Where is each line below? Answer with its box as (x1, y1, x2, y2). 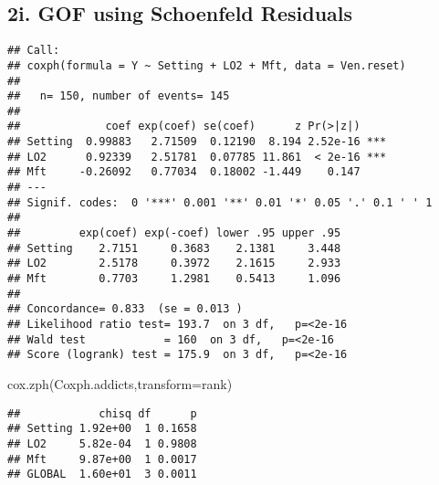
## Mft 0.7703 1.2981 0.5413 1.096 (7, 272, 341, 286)
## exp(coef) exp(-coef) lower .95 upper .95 (7, 227, 341, 240)
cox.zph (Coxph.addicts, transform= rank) (7, 374, 233, 393)
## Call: (7, 44, 60, 58)
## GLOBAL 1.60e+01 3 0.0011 (7, 468, 197, 481)
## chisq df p (7, 406, 197, 420)
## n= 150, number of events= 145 (7, 90, 230, 103)
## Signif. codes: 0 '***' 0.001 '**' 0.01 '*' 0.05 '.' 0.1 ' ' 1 (7, 195, 433, 209)
